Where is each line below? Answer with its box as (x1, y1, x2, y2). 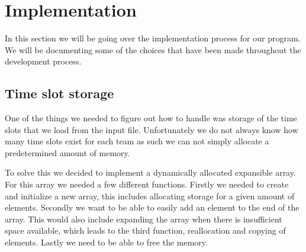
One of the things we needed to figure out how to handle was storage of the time (5, 112, 297, 124)
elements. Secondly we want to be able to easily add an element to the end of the (5, 201, 299, 214)
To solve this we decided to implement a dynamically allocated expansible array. (5, 166, 296, 179)
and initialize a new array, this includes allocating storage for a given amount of (5, 189, 295, 202)
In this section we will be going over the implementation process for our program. (5, 32, 301, 44)
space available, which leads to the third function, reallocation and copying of (5, 224, 286, 237)
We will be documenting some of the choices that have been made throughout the (5, 43, 301, 56)
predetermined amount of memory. (5, 146, 130, 159)
